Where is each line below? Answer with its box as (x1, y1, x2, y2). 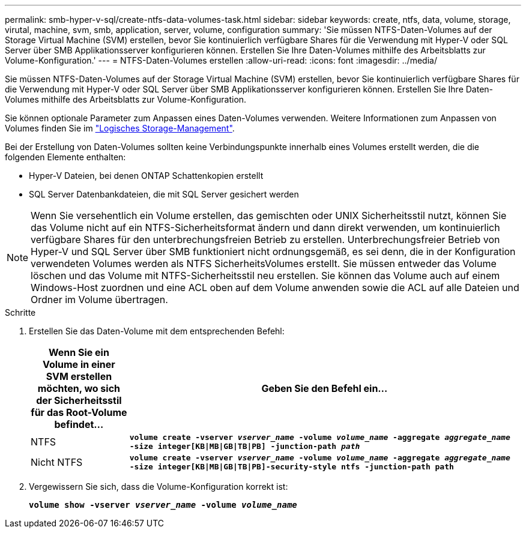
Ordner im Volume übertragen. (31, 294, 168, 306)
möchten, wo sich (37, 382, 121, 394)
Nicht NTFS (31, 456, 83, 468)
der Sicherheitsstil (36, 394, 122, 406)
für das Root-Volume (31, 406, 127, 418)
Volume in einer (42, 358, 115, 370)
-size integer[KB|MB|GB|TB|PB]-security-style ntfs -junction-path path (129, 462, 454, 471)
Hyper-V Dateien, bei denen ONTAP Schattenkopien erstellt (29, 170, 264, 181)
